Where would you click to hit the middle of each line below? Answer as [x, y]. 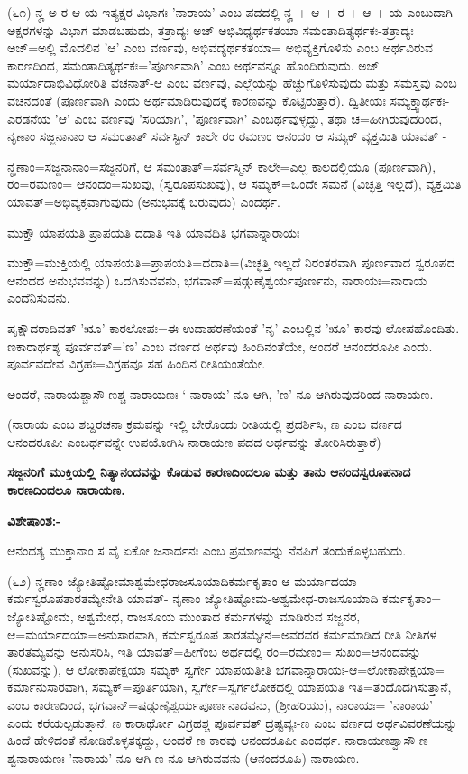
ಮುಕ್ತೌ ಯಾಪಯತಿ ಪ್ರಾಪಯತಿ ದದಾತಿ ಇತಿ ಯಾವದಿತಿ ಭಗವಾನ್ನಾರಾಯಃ [154, 232]
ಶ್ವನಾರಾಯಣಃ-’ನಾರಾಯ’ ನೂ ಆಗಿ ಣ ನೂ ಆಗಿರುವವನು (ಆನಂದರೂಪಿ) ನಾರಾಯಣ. [184, 757]
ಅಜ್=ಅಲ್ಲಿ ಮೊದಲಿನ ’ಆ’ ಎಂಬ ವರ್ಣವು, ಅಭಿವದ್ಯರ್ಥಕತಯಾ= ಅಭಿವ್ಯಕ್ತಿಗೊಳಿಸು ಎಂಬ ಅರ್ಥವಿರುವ [220, 47]
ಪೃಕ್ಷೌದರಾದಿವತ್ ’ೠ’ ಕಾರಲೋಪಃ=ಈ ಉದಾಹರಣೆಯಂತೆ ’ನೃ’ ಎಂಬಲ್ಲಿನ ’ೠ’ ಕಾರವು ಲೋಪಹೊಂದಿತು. [234, 327]
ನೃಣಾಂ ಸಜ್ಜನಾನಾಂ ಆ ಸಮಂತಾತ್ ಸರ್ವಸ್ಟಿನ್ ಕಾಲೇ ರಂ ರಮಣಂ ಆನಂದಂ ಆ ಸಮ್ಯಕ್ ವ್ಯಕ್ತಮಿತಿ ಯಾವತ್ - [227, 136]
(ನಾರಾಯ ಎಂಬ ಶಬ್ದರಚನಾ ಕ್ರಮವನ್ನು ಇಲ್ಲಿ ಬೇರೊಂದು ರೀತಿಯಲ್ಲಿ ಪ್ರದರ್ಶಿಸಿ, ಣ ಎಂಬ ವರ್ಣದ [205, 424]
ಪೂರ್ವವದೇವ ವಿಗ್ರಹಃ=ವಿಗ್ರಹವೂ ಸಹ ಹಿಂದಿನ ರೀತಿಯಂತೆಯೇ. [137, 364]
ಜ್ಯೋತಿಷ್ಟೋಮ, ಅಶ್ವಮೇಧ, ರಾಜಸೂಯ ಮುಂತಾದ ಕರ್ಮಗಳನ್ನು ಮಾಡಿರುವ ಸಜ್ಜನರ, [184, 616]
